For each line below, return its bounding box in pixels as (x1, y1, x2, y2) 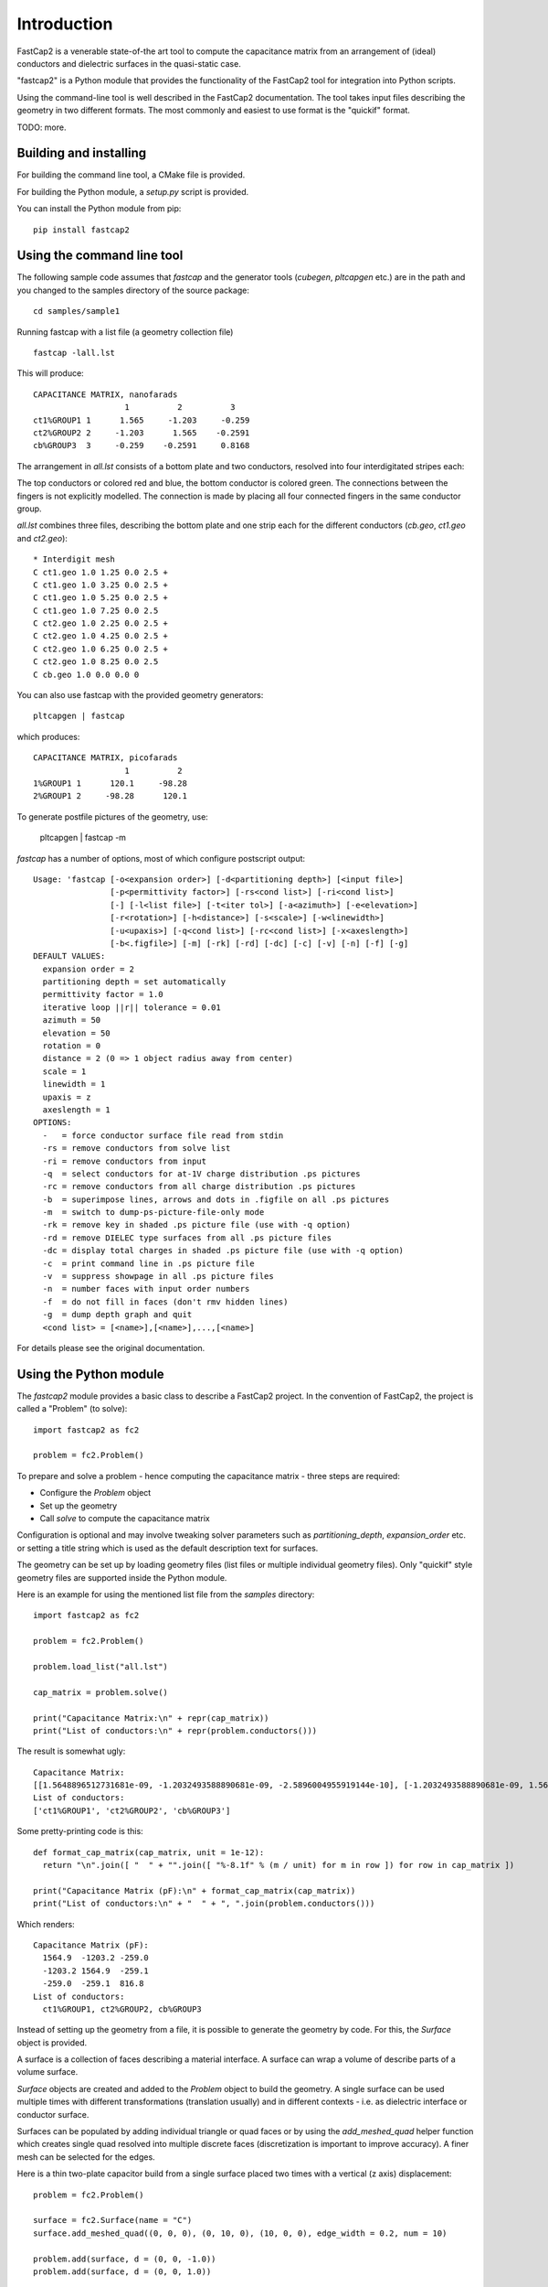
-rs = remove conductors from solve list (42, 1143, 231, 1154)
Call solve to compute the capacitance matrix (39, 1513, 210, 1524)
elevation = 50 (42, 1027, 111, 1038)
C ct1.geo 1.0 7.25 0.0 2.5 (33, 605, 159, 616)
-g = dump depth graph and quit (42, 1309, 193, 1320)
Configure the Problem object (39, 1487, 152, 1498)
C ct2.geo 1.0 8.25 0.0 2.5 (33, 657, 159, 667)
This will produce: (16, 368, 84, 379)
